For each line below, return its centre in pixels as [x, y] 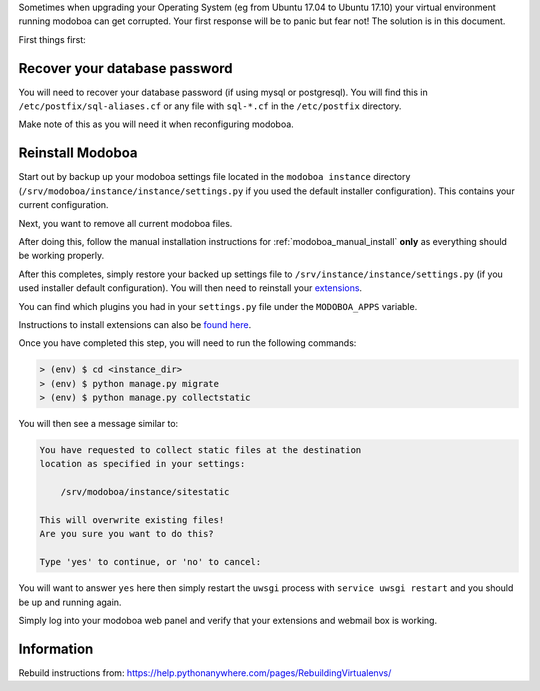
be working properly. [61, 256]
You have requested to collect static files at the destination [200, 450]
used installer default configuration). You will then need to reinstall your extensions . [190, 288]
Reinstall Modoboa [78, 153]
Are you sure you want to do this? [126, 534]
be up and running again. [70, 602]
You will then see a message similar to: [98, 424]
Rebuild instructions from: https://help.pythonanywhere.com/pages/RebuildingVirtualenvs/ [205, 672]
